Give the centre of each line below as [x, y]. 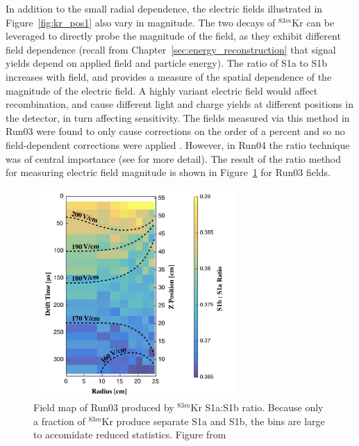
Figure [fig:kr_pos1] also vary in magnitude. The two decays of [141, 22]
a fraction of [59, 421]
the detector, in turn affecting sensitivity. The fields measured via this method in [178, 117]
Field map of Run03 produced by [104, 407]
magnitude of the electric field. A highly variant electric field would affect [162, 90]
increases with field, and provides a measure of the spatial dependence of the [169, 76]
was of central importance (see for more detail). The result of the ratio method [174, 158]
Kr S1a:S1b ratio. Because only [257, 407]
